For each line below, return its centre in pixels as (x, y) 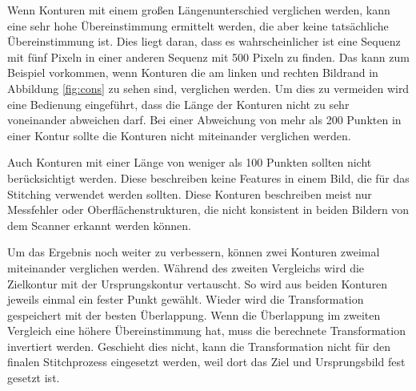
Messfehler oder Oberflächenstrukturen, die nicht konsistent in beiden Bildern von (208, 210)
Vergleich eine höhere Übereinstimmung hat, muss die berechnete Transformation (206, 331)
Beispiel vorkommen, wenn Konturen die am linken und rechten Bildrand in (193, 73)
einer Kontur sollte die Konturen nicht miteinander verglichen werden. (179, 135)
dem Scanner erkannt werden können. (99, 225)
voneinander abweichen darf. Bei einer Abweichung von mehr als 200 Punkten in (204, 120)
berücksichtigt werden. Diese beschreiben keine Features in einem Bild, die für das (208, 177)
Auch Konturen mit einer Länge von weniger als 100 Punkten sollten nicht (190, 162)
